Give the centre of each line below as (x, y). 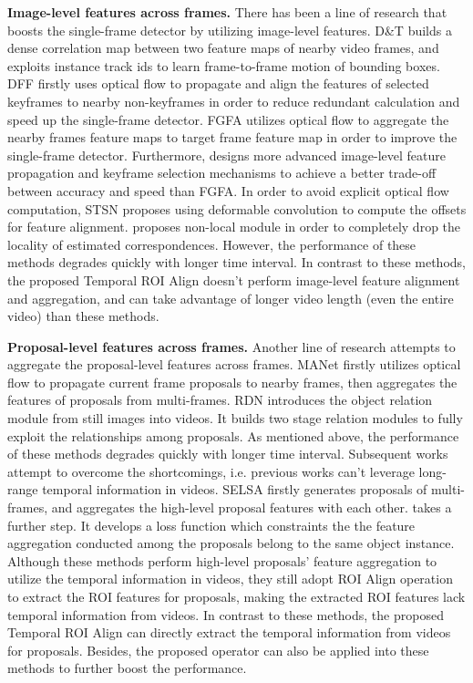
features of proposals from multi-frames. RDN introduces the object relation (220, 400)
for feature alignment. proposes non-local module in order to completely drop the (234, 227)
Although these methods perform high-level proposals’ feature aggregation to (222, 560)
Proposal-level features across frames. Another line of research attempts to (231, 346)
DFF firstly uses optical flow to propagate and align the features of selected (218, 83)
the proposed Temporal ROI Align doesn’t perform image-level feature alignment (234, 279)
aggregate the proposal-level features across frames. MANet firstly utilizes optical (234, 364)
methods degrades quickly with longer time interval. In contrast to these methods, (236, 262)
